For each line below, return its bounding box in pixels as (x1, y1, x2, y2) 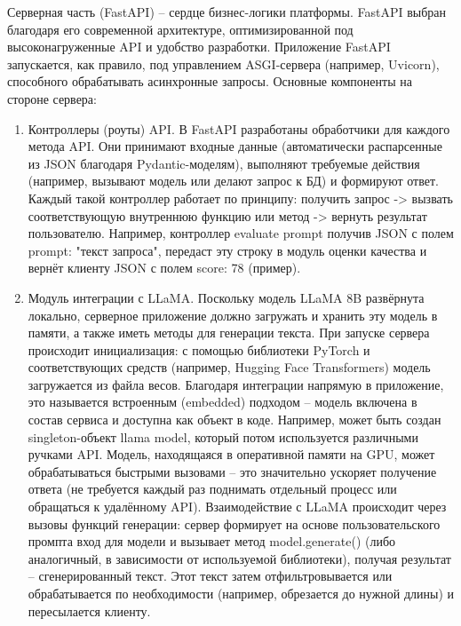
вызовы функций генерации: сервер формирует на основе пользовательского (28, 514, 441, 533)
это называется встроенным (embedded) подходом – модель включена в (28, 392, 417, 411)
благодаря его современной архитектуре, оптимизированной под (7, 20, 354, 38)
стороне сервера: (7, 89, 97, 107)
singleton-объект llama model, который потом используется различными (28, 427, 418, 446)
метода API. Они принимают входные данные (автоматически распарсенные (28, 137, 442, 155)
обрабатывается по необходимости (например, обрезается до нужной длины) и (28, 584, 455, 602)
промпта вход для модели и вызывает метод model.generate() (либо (28, 532, 396, 551)
